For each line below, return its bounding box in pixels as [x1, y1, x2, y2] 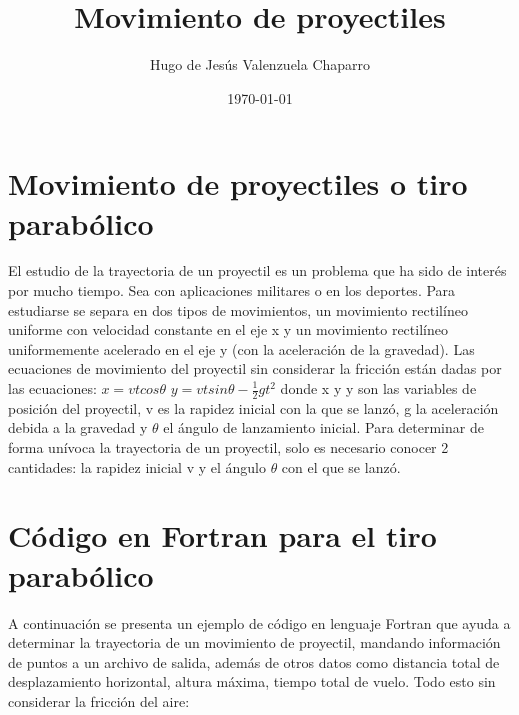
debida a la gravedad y [8, 417, 148, 438]
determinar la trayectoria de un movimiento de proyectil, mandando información [8, 632, 501, 653]
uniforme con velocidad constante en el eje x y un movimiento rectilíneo [8, 319, 448, 340]
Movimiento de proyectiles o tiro [8, 163, 468, 204]
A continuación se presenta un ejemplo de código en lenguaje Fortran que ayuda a [8, 612, 511, 633]
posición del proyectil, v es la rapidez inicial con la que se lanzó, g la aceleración [8, 397, 499, 418]
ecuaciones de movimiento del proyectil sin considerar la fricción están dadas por [8, 358, 502, 379]
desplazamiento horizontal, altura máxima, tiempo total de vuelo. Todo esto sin [8, 671, 496, 692]
